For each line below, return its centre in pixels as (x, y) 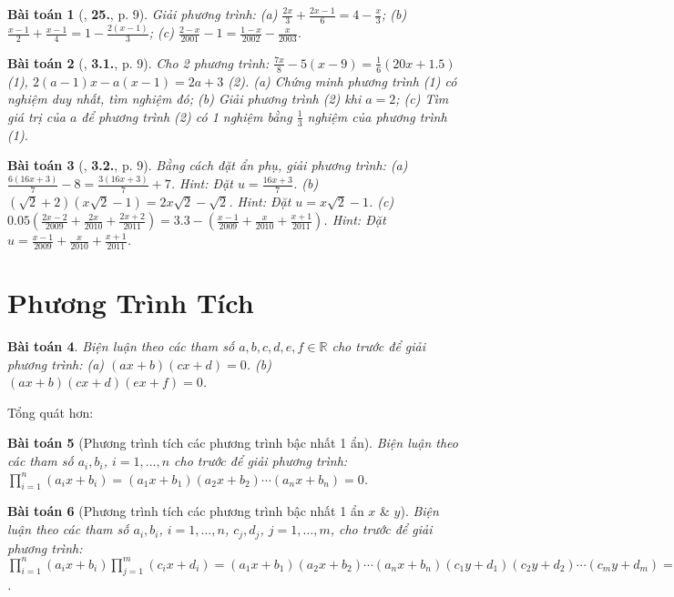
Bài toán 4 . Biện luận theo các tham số (121, 346)
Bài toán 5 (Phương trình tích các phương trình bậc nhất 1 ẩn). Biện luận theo (233, 443)
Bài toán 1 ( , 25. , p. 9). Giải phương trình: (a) (143, 14)
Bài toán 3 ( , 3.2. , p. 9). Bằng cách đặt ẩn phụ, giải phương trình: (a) (208, 165)
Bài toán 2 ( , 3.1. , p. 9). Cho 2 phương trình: (138, 62)
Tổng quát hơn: (51, 412)
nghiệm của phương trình (377, 116)
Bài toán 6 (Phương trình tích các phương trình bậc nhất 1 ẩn (186, 511)
